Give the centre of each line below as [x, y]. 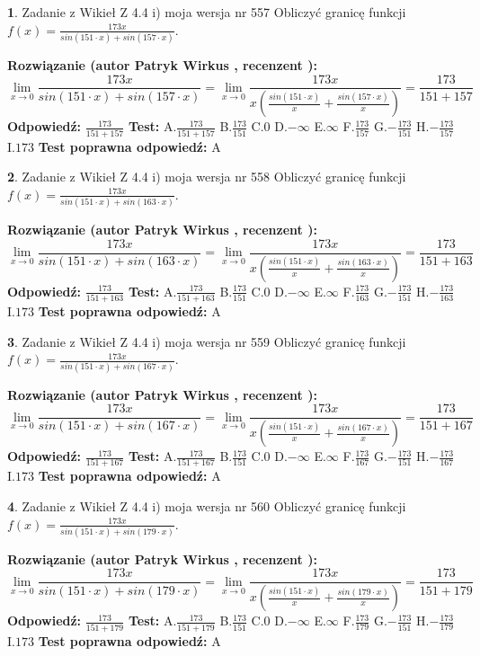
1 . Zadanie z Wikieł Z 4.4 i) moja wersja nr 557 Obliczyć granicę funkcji [207, 12]
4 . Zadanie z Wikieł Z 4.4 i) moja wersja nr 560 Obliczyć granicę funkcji [207, 505]
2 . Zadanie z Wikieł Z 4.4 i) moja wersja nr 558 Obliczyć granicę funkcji [207, 177]
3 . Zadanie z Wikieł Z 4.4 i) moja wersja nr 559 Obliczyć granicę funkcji [207, 341]
